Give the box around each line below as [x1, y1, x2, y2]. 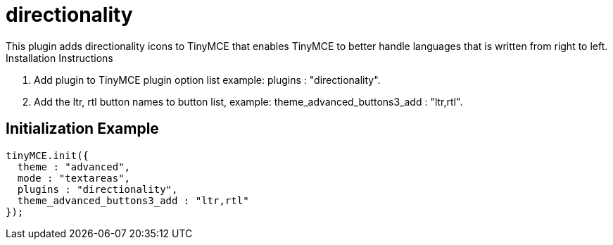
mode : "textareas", [17, 172, 131, 184]
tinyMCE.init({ [6, 149, 89, 161]
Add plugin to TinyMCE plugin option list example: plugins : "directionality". [34, 73, 381, 86]
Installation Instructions [6, 51, 113, 64]
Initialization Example [6, 120, 159, 138]
